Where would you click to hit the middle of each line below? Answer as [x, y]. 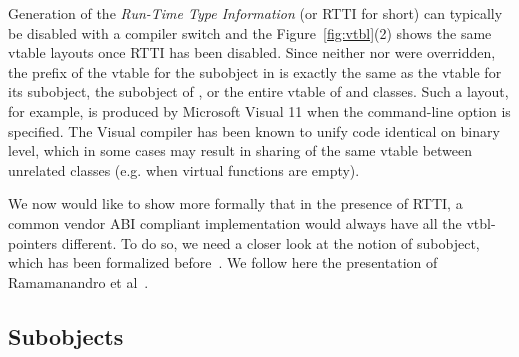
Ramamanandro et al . [78, 281]
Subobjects [66, 335]
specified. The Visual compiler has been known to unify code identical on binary [254, 130]
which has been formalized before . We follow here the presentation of [223, 262]
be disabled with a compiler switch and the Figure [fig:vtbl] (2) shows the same [250, 32]
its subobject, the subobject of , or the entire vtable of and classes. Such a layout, [258, 91]
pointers [33, 242]
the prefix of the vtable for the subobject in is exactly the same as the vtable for [255, 71]
